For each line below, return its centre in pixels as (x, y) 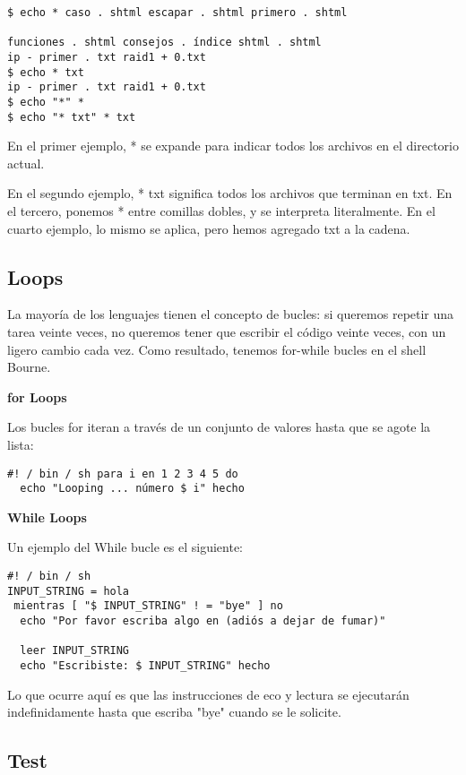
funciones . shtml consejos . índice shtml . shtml (164, 43)
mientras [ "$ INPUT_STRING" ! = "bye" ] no (148, 606)
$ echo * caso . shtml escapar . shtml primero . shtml (177, 13)
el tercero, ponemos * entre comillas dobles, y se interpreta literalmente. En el (221, 211)
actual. (26, 163)
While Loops (47, 517)
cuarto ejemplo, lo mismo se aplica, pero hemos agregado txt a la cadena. (209, 228)
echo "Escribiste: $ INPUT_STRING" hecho (145, 666)
